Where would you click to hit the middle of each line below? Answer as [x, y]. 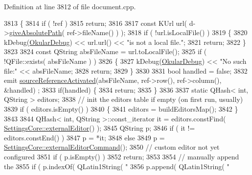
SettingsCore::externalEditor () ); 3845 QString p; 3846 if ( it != [100, 128]
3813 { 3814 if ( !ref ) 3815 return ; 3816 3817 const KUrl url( [96, 23]
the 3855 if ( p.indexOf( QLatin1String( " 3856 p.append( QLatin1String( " [117, 166]
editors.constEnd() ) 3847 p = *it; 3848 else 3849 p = [84, 137]
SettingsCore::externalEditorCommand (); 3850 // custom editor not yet [112, 147]
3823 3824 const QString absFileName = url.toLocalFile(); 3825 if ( [105, 51]
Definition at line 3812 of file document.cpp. [70, 6]
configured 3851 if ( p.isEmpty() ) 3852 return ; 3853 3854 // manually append [122, 156]
